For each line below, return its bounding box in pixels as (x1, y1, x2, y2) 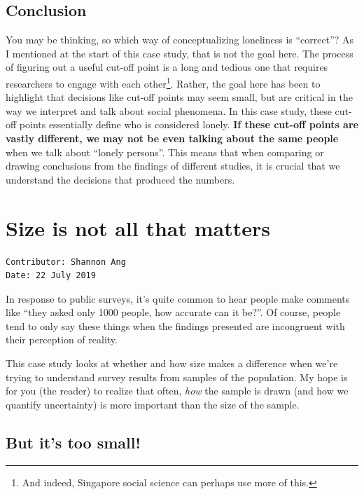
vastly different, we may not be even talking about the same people (6, 131, 339, 146)
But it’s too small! (6, 431, 141, 453)
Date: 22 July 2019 (6, 270, 96, 281)
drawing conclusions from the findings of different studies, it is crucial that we (6, 158, 340, 173)
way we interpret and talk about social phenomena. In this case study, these (6, 103, 332, 118)
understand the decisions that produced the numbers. (6, 172, 235, 186)
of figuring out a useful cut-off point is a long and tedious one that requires (6, 60, 328, 74)
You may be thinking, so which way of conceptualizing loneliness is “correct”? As (6, 32, 354, 47)
